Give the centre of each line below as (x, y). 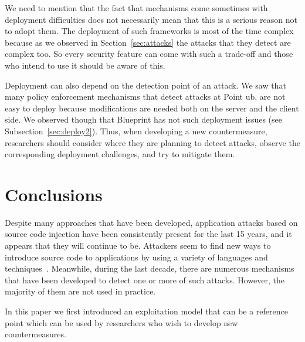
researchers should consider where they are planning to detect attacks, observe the (152, 142)
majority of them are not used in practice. (80, 291)
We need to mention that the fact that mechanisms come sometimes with (136, 8)
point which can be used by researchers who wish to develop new (121, 322)
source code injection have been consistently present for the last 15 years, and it (148, 234)
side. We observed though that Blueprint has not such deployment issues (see (143, 119)
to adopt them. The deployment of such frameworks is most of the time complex (149, 31)
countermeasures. (35, 334)
